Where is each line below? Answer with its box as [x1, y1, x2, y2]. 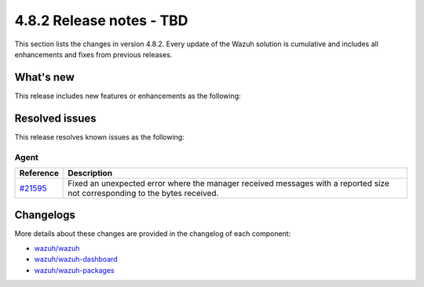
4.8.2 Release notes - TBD [14, 12, 188, 29]
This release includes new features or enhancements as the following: [14, 91, 241, 100]
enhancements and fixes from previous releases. [14, 49, 173, 59]
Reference [19, 167, 59, 178]
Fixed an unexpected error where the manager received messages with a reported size [68, 177, 389, 188]
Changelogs [14, 209, 76, 222]
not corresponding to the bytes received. [68, 187, 219, 198]
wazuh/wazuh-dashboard [34, 255, 118, 264]
